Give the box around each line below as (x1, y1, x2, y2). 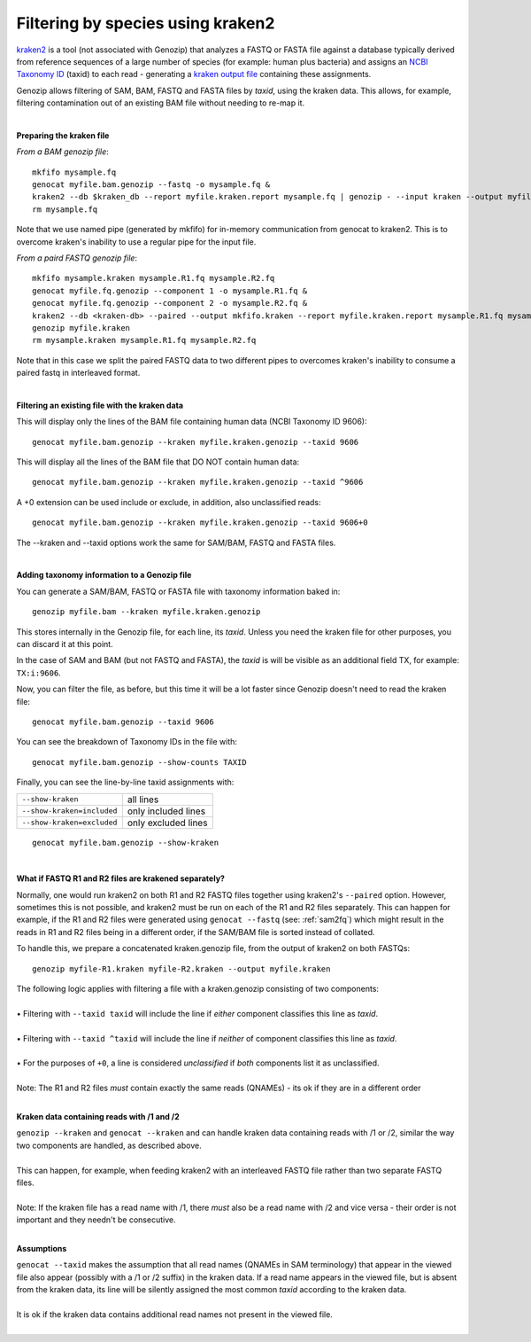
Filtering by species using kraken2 (16, 13, 275, 33)
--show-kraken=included (21, 807, 118, 815)
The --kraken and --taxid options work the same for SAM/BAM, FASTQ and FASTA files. (16, 537, 336, 548)
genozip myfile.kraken (32, 323, 131, 332)
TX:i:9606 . (16, 667, 61, 678)
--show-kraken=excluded (21, 818, 118, 828)
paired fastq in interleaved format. (16, 368, 141, 378)
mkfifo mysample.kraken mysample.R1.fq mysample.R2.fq (32, 273, 275, 284)
